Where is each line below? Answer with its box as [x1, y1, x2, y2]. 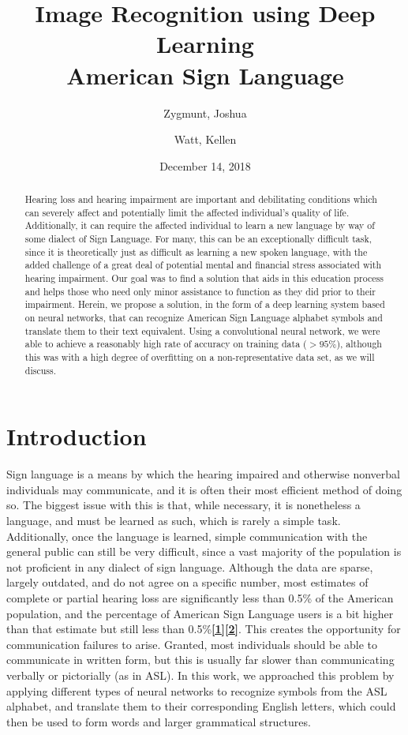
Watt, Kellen [174, 131, 237, 148]
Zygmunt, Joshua [163, 104, 247, 121]
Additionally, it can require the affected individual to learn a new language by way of [24, 219, 375, 232]
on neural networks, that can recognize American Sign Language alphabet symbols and [24, 310, 383, 324]
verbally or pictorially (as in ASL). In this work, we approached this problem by [6, 666, 395, 683]
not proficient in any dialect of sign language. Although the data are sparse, [6, 558, 373, 575]
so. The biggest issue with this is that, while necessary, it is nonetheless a [6, 497, 361, 513]
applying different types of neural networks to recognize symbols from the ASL [6, 682, 387, 699]
